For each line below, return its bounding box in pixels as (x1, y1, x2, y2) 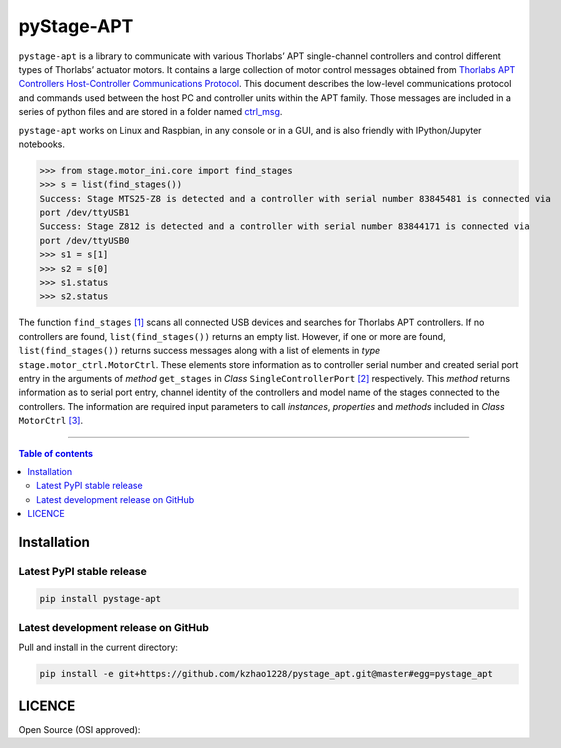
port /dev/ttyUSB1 (39, 207, 130, 219)
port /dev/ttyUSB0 (39, 235, 130, 246)
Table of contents (18, 447, 94, 459)
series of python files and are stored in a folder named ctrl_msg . (18, 106, 283, 118)
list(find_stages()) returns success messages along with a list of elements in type (18, 345, 381, 357)
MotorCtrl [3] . (18, 415, 84, 427)
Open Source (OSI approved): (18, 723, 141, 735)
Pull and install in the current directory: (18, 641, 179, 654)
